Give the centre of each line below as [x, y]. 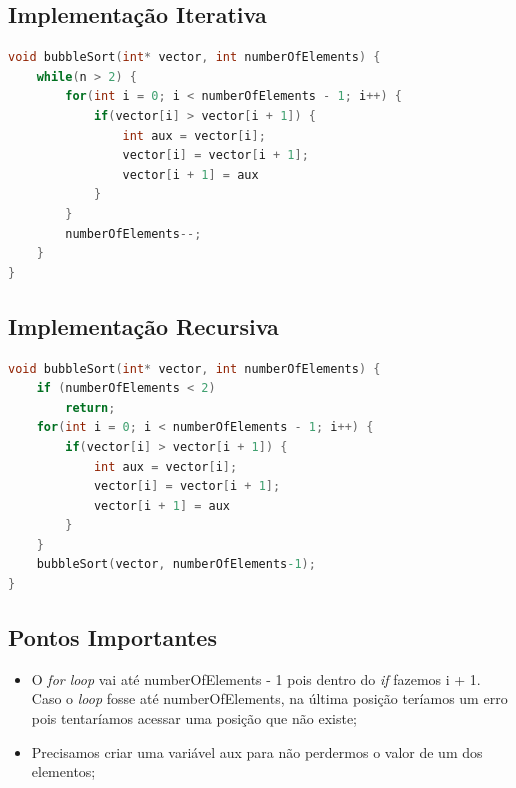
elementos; [63, 771]
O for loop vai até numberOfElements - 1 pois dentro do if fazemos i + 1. [256, 678]
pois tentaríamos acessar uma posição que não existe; [194, 718]
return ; [90, 407]
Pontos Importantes [112, 637]
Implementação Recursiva [143, 325]
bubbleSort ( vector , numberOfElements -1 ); [176, 564]
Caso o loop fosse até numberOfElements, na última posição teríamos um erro [269, 698]
